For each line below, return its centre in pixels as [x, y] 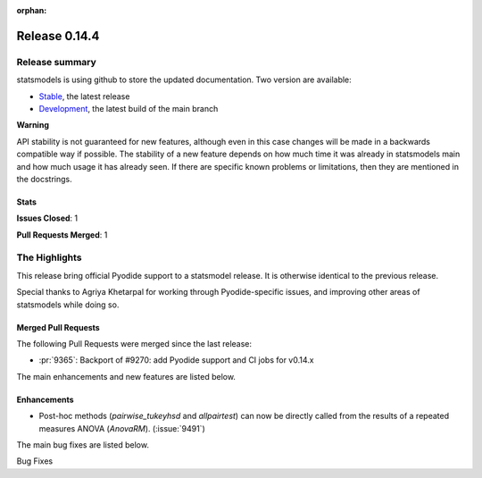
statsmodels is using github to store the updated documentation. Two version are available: [184, 80]
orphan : [32, 10]
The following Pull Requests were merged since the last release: [134, 343]
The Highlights [49, 257]
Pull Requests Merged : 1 [62, 235]
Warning [33, 125]
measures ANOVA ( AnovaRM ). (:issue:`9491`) [122, 428]
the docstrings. [44, 179]
